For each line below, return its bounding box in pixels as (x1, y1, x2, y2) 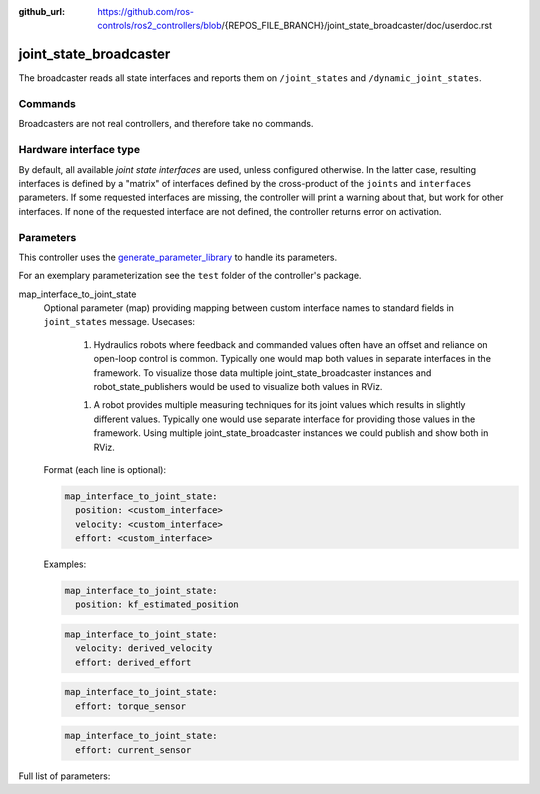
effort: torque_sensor (75, 700, 187, 712)
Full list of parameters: (18, 770, 111, 782)
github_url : (18, 6, 65, 17)
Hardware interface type (18, 143, 140, 157)
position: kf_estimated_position (75, 599, 239, 610)
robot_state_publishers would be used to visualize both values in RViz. (93, 381, 383, 393)
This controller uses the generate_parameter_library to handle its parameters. (18, 251, 338, 263)
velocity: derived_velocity (75, 643, 213, 654)
